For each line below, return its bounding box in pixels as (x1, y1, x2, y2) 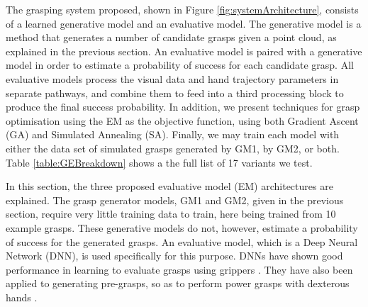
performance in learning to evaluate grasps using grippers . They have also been (6, 262, 353, 277)
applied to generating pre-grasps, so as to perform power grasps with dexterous (6, 276, 350, 291)
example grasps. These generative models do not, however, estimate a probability (6, 220, 358, 235)
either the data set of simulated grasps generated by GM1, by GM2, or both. (6, 140, 340, 155)
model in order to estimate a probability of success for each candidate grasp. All (6, 57, 354, 72)
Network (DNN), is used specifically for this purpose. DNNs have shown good (6, 248, 343, 263)
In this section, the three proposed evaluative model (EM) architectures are (6, 179, 333, 194)
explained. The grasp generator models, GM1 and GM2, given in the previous (6, 192, 344, 207)
